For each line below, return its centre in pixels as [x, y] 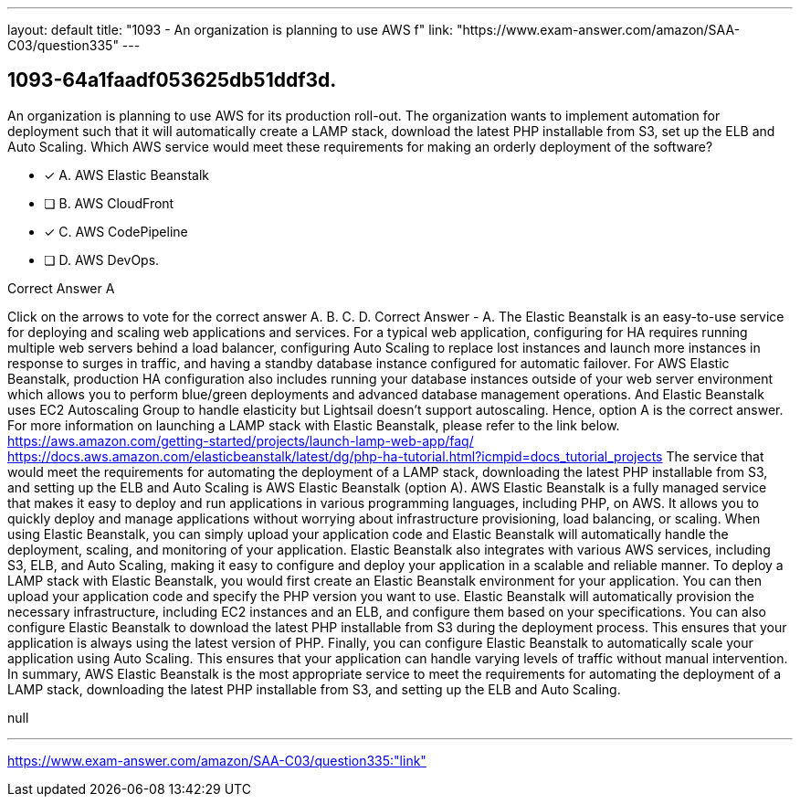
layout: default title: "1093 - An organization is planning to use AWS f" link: [230, 30]
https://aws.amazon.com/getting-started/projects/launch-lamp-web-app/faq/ [241, 440]
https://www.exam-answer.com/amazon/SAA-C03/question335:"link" [217, 760]
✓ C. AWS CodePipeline [116, 231]
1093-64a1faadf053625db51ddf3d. [172, 80]
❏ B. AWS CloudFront [109, 203]
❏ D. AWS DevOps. [102, 259]
